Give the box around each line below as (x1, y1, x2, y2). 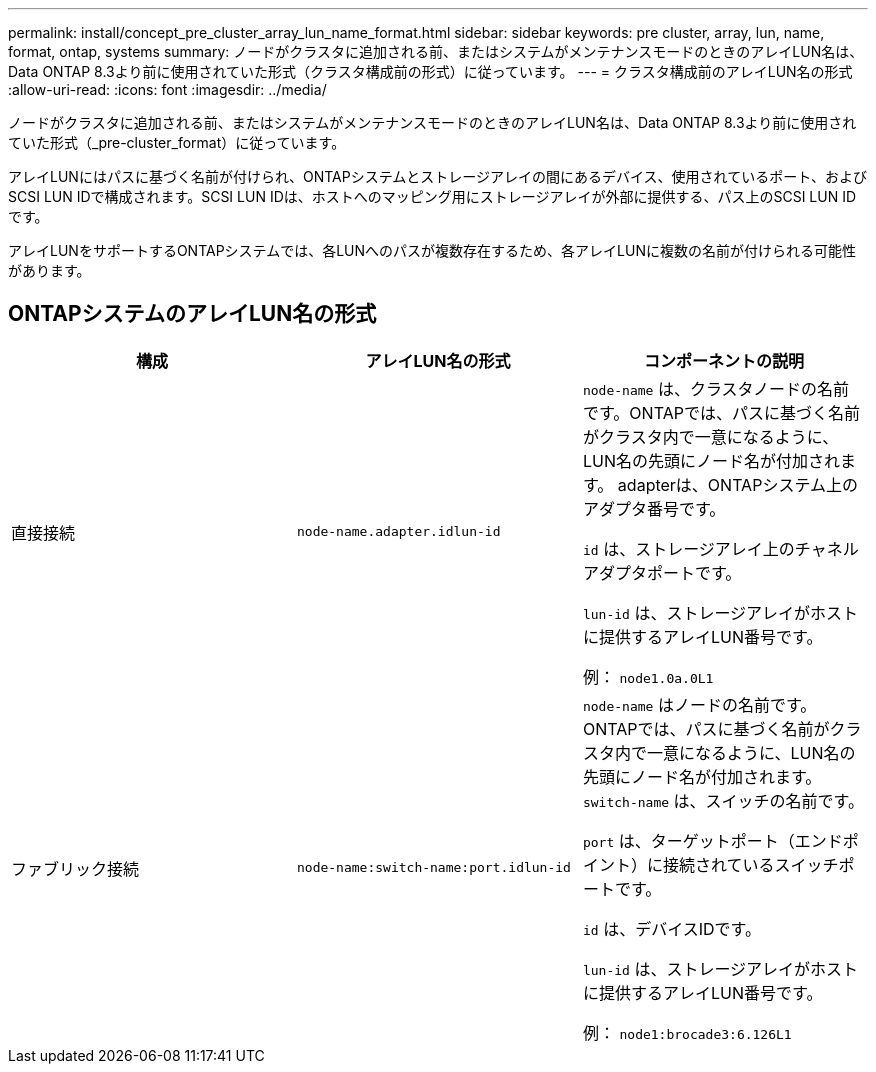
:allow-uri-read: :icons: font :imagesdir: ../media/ (8, 81, 327, 98)
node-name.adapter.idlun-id (296, 524, 501, 540)
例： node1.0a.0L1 (582, 666, 714, 687)
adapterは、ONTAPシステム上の (617, 474, 858, 495)
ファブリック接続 (11, 858, 140, 879)
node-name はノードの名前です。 (582, 694, 817, 715)
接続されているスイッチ (662, 854, 839, 875)
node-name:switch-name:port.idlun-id (296, 860, 571, 876)
